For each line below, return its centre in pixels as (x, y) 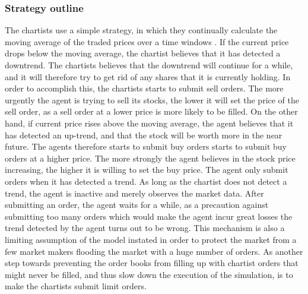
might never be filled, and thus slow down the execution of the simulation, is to (149, 274)
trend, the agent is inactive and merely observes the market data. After (134, 193)
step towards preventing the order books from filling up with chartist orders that (152, 263)
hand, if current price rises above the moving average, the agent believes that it (149, 123)
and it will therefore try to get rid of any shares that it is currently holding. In (148, 76)
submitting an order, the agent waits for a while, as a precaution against (137, 205)
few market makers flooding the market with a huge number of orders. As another (154, 251)
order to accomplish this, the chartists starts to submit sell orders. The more (144, 88)
